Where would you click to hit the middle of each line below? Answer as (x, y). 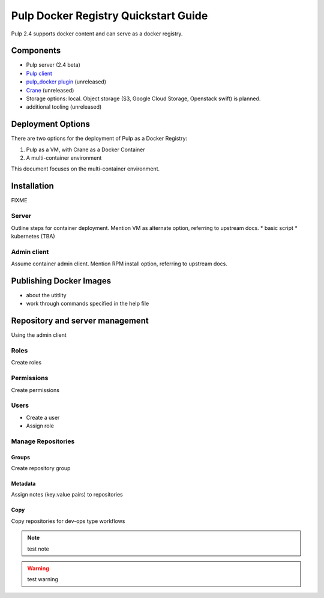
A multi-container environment (64, 158)
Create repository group (41, 468)
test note (38, 549)
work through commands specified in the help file (88, 304)
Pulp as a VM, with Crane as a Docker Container (85, 149)
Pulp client (39, 73)
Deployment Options (50, 124)
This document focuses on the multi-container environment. (85, 169)
